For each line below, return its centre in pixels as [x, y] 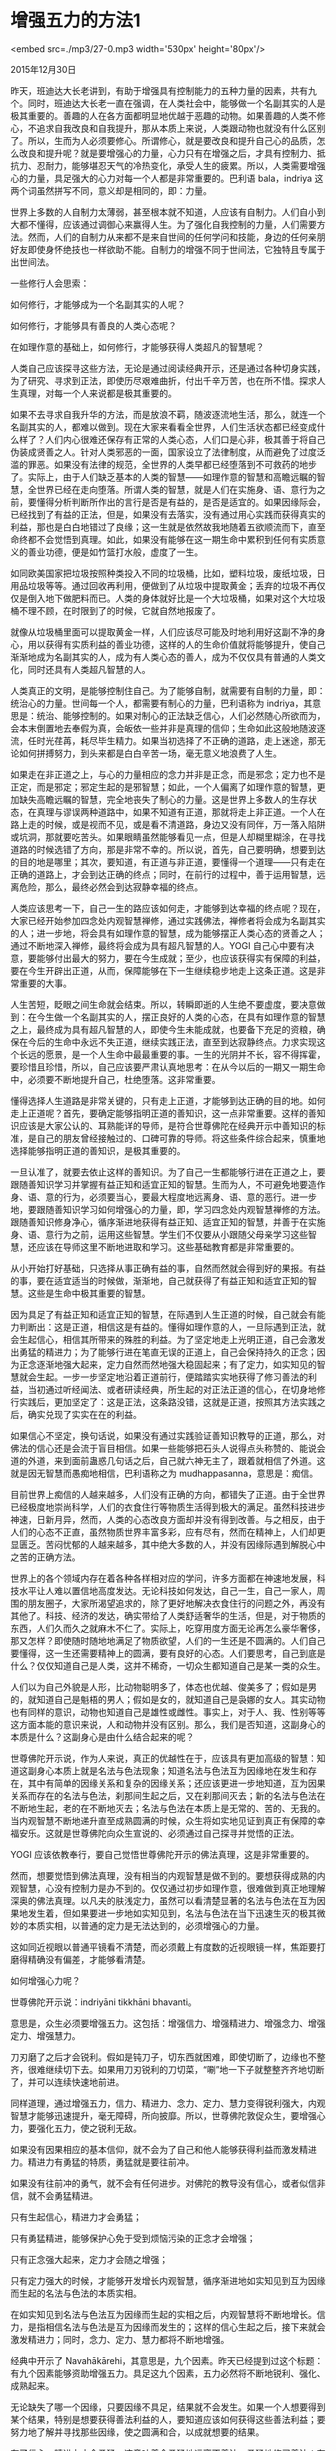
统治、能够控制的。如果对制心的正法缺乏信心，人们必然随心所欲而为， [181, 715]
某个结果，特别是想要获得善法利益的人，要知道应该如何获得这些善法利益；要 [168, 2419]
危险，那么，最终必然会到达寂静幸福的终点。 [110, 887]
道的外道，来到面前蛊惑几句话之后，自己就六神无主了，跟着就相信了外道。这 [168, 1460]
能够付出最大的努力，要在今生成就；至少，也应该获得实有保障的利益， [181, 958]
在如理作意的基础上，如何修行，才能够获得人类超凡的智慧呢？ [137, 347]
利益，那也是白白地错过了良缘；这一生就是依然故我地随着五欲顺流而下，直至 [168, 527]
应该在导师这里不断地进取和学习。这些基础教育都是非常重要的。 [168, 1247]
